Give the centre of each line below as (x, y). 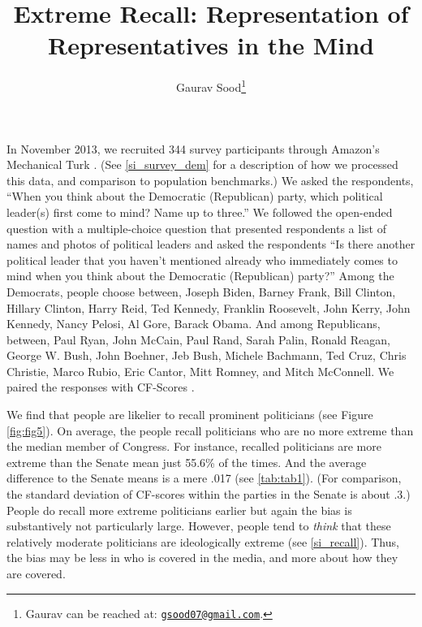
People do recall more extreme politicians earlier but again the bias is (179, 510)
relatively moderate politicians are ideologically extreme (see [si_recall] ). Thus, (203, 541)
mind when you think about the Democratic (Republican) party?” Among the (200, 276)
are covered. (36, 573)
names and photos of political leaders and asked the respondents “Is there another (211, 244)
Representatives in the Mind (211, 45)
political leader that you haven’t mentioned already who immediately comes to (202, 259)
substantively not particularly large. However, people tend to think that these (199, 526)
